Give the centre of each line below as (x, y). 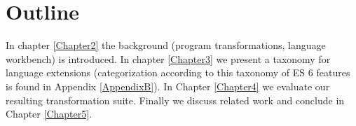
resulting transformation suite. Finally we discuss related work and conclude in (175, 100)
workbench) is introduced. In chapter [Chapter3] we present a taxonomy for (168, 58)
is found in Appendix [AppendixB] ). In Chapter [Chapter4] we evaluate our (168, 86)
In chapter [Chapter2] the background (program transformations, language (166, 45)
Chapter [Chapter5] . (49, 114)
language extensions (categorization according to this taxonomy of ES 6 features (178, 72)
